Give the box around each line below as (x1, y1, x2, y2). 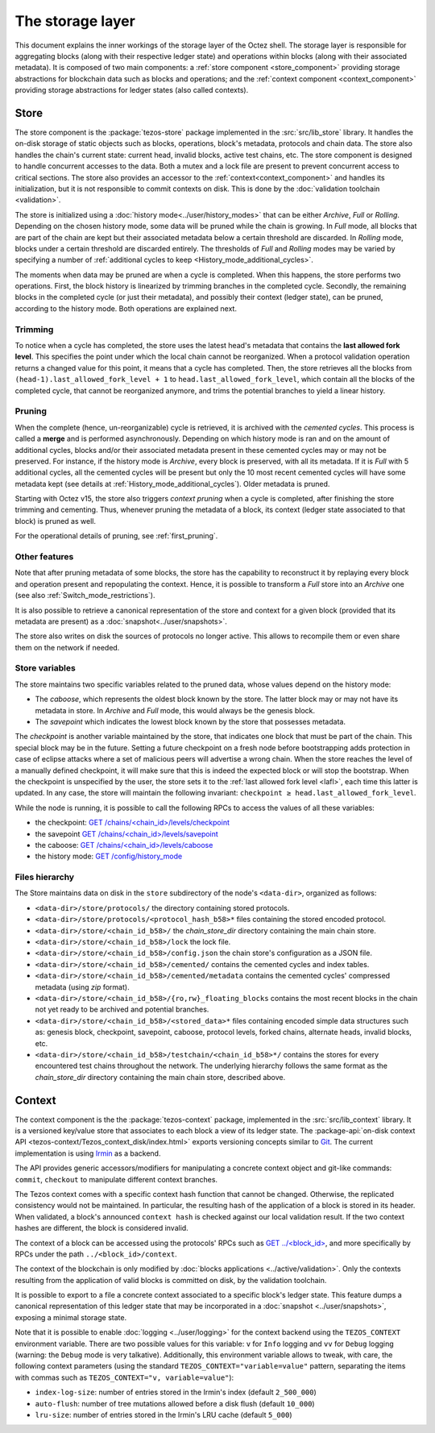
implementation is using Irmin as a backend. (14, 1148, 161, 1158)
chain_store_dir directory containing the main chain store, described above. (35, 1072, 286, 1082)
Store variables (14, 663, 76, 674)
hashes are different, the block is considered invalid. (14, 1223, 188, 1233)
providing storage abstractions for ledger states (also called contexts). (14, 85, 249, 95)
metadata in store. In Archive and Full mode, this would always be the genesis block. (35, 705, 316, 715)
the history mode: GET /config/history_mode (35, 851, 183, 862)
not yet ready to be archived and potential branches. (35, 1004, 209, 1015)
